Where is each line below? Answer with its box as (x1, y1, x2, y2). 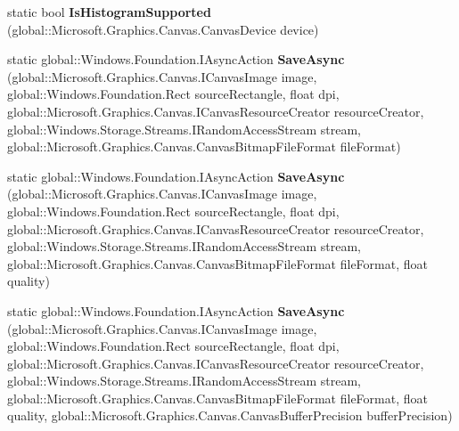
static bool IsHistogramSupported (7, 3, 211, 20)
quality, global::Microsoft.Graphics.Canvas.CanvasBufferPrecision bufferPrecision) (7, 406, 453, 425)
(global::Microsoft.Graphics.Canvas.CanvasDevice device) (7, 20, 319, 38)
